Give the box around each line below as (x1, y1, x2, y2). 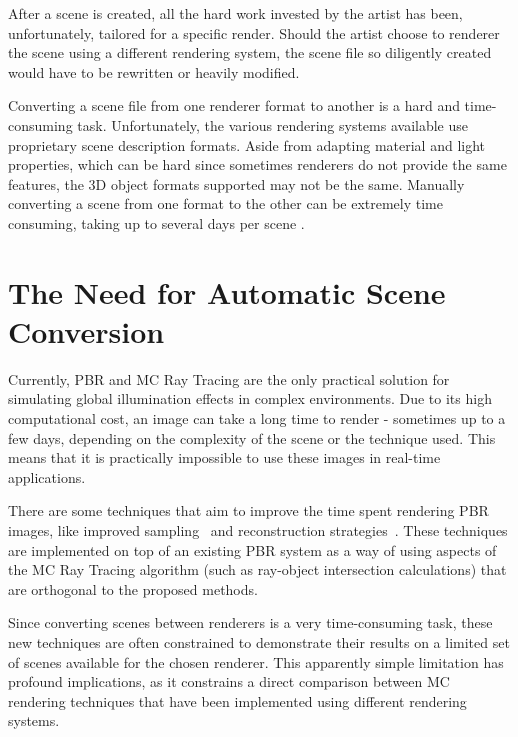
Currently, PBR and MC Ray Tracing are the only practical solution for (8, 368, 450, 389)
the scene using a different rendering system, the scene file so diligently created (8, 42, 492, 63)
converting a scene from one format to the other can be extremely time (8, 193, 443, 214)
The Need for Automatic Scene (8, 271, 446, 312)
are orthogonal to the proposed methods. (8, 578, 258, 599)
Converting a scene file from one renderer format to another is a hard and (8, 95, 460, 116)
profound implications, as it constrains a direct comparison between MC (8, 671, 450, 692)
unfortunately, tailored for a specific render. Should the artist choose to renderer (8, 22, 500, 43)
